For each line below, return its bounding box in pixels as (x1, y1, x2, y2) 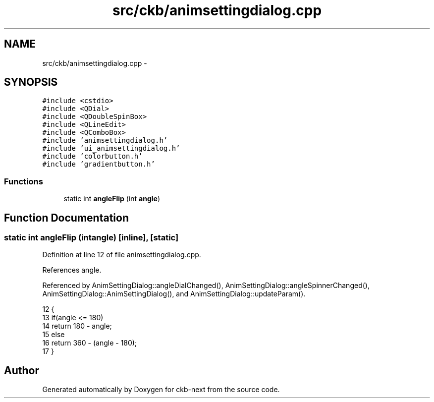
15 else (42, 330, 65, 339)
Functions (4, 176, 43, 186)
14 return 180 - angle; (42, 322, 112, 331)
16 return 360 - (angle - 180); (42, 339, 137, 347)
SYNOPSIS (4, 76, 58, 89)
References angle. (42, 266, 102, 275)
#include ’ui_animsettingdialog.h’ (42, 144, 180, 153)
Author (4, 364, 39, 377)
